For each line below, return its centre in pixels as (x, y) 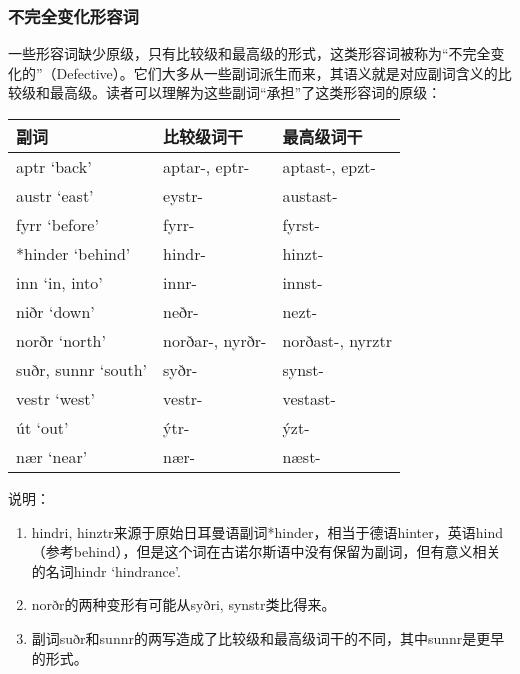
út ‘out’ (42, 427)
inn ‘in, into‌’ (59, 282)
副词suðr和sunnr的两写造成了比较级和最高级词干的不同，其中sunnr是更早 (268, 637)
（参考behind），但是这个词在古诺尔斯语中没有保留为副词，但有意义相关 (266, 551)
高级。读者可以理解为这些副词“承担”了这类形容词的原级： (252, 92)
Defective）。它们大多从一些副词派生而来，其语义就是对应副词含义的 (277, 72)
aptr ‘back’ (54, 166)
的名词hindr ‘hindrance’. (106, 570)
